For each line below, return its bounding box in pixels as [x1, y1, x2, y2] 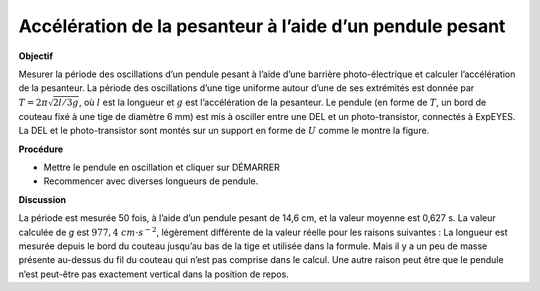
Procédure [18, 143, 64, 155]
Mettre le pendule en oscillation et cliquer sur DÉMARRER [43, 161, 280, 173]
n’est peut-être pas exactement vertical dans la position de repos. [18, 268, 289, 280]
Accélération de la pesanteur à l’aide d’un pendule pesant [18, 15, 506, 37]
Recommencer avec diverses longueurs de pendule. [43, 175, 259, 187]
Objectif [18, 50, 54, 62]
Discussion [18, 193, 67, 205]
